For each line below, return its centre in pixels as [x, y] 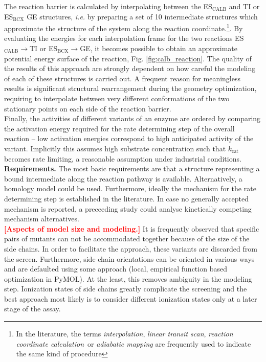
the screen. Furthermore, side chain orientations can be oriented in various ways [129, 258]
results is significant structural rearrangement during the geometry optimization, [130, 88]
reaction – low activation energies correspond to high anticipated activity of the [129, 138]
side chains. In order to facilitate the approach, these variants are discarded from [131, 248]
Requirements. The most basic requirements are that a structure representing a [132, 168]
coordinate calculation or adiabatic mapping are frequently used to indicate [134, 343]
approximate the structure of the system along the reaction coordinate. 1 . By [124, 27]
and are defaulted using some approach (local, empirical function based [116, 269]
